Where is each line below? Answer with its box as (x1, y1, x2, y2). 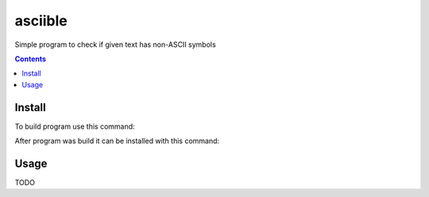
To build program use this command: (14, 122, 135, 131)
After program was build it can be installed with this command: (14, 136, 220, 146)
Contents (14, 54, 47, 64)
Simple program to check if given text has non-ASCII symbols (14, 40, 216, 49)
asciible (14, 12, 68, 29)
